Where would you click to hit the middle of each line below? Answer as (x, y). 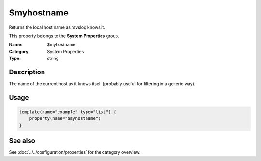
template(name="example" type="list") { (67, 112)
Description (27, 72)
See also (22, 141)
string (53, 59)
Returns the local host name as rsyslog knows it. (57, 27)
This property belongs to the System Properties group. (64, 36)
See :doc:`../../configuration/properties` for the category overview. (75, 152)
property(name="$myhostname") (65, 119)
